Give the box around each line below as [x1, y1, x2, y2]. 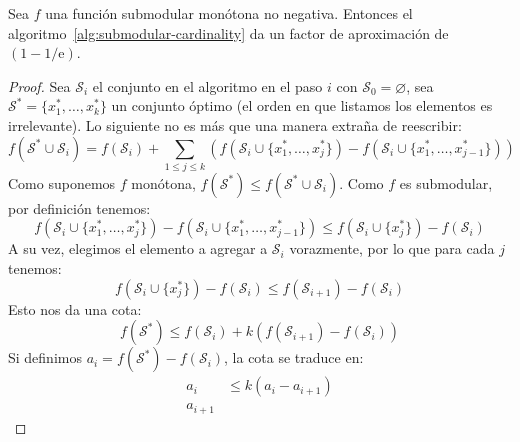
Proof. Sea [8, 75, 71, 96]
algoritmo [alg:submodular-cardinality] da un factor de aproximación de [8, 22, 449, 43]
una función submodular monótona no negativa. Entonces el [45, 3, 413, 23]
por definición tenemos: [8, 197, 151, 218]
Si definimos [8, 347, 82, 368]
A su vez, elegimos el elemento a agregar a [8, 238, 268, 259]
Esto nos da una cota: [8, 298, 142, 319]
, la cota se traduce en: [224, 347, 364, 368]
